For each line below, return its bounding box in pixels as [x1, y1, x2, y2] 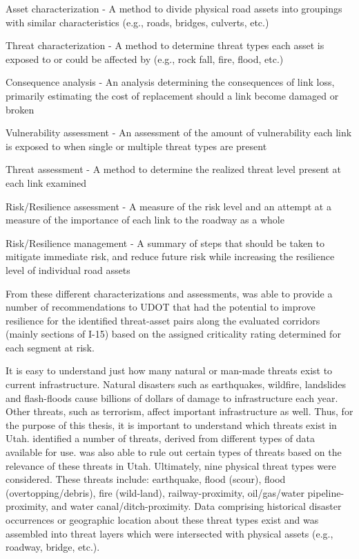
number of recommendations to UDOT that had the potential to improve [6, 300, 316, 314]
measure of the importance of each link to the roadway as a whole [6, 212, 284, 227]
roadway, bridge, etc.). [6, 540, 100, 554]
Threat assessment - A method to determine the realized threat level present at [6, 162, 341, 176]
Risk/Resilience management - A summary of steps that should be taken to [6, 235, 325, 250]
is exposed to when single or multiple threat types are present [6, 138, 267, 153]
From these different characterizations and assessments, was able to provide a [6, 286, 333, 300]
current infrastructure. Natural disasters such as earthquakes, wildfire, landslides [6, 377, 347, 392]
